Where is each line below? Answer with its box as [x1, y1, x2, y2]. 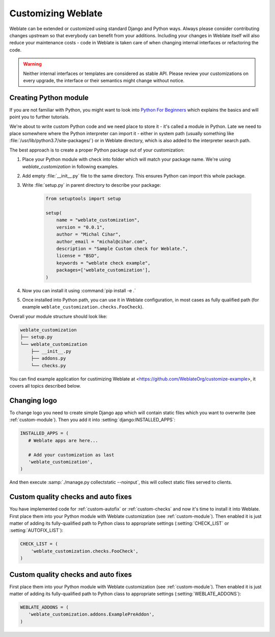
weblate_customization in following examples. [22, 163, 119, 169]
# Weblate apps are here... [28, 438, 99, 443]
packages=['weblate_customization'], [56, 267, 151, 273]
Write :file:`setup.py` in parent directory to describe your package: [22, 182, 161, 188]
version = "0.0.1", [56, 224, 105, 230]
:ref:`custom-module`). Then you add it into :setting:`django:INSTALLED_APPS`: [9, 417, 176, 423]
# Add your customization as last [28, 452, 115, 457]
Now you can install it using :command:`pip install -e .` [22, 287, 136, 293]
